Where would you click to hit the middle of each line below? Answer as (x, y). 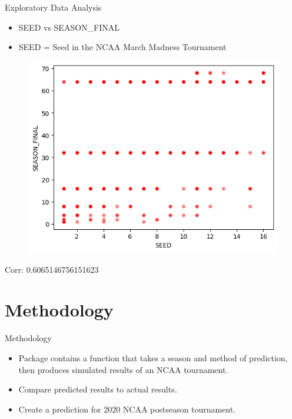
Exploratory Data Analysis (53, 7)
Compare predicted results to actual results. (98, 389)
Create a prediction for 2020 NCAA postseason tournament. (127, 409)
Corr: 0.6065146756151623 (52, 269)
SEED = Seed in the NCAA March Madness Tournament (122, 47)
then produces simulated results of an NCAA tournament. (123, 369)
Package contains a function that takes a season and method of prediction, (153, 358)
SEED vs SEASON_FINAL (69, 27)
